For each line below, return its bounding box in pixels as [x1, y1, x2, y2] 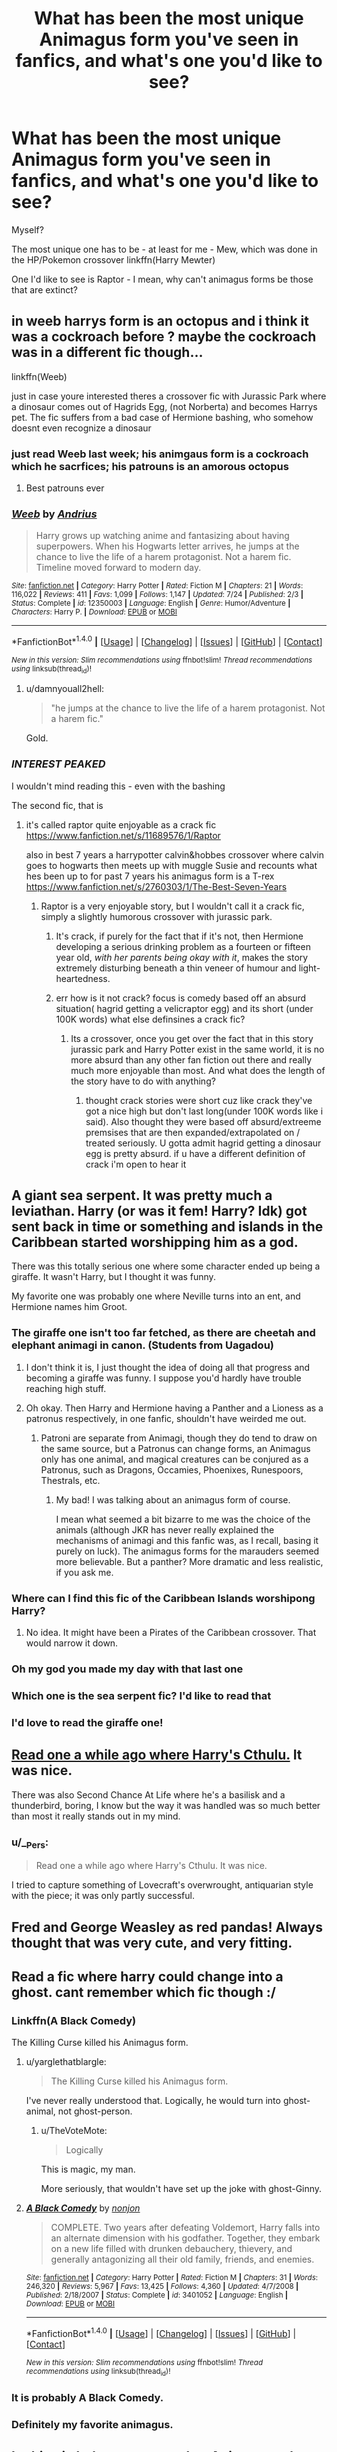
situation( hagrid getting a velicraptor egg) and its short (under [55, 1002, 314, 1014]
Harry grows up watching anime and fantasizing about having [35, 530, 290, 542]
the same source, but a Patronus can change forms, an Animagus [40, 1442, 311, 1454]
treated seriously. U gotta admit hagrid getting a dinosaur [85, 1137, 322, 1149]
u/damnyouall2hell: [25, 683, 105, 695]
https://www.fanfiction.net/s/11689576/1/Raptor [25, 829, 221, 841]
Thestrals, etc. [40, 1474, 101, 1486]
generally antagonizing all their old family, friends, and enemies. [50, 2253, 315, 2266]
